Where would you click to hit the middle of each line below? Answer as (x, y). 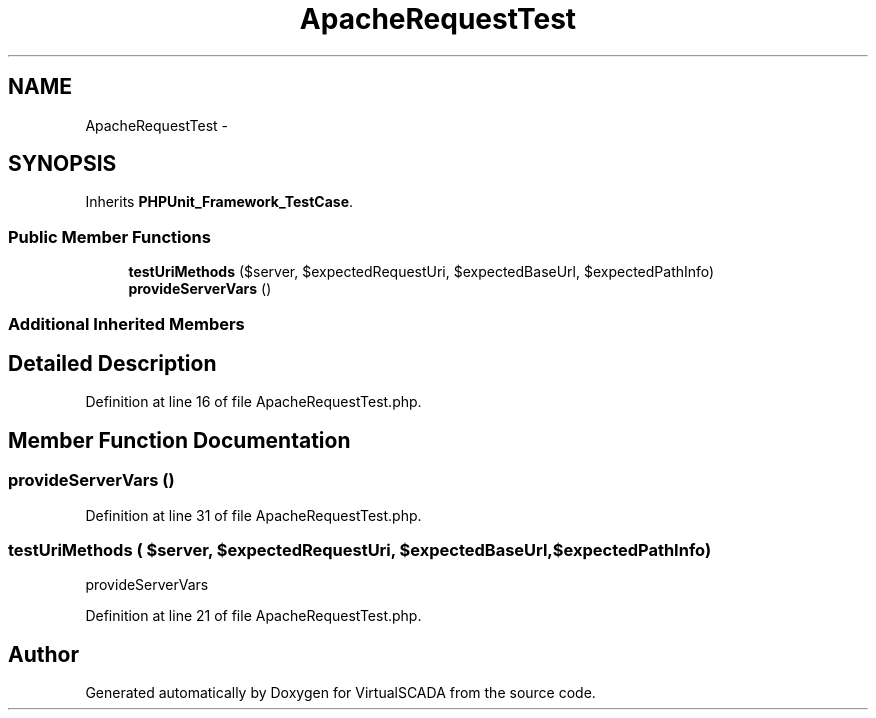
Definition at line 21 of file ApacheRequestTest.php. (253, 616)
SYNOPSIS (62, 164)
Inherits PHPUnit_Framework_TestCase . (219, 202)
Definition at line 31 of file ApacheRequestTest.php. (253, 515)
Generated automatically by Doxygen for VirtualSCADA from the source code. (340, 693)
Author (43, 654)
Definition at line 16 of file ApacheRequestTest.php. (253, 402)
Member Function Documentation (179, 440)
